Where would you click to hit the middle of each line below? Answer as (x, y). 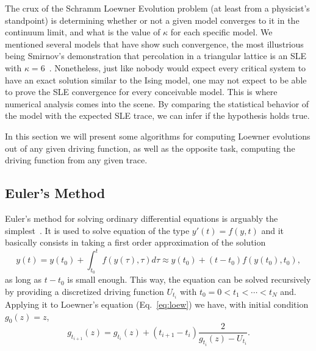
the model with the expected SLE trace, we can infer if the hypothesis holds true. (157, 115)
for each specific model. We (221, 32)
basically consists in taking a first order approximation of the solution (135, 242)
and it (272, 230)
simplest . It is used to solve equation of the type (97, 230)
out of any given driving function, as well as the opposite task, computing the (150, 148)
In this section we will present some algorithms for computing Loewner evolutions (158, 136)
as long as (23, 279)
